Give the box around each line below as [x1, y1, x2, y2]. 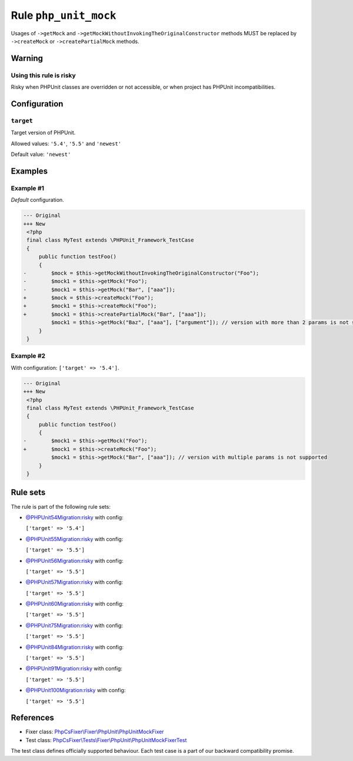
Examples [11, 166, 48, 176]
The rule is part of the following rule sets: [11, 503, 111, 510]
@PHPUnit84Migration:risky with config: [25, 643, 124, 650]
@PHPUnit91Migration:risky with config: [25, 665, 123, 672]
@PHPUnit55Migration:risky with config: [25, 535, 124, 542]
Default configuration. [11, 196, 64, 203]
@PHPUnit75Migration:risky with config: [25, 622, 124, 629]
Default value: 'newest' [11, 151, 71, 158]
